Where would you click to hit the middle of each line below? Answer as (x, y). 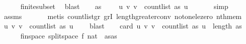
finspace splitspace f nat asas (69, 35)
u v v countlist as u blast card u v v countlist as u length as (123, 26)
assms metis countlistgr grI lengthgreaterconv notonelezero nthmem (123, 16)
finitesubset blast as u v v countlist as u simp (124, 6)
